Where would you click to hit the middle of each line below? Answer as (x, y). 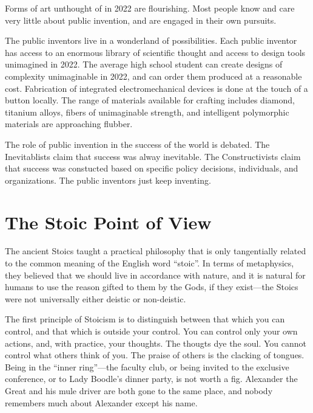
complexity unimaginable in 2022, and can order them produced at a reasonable (153, 76)
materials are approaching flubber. (69, 124)
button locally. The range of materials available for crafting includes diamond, (150, 100)
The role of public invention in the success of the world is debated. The (137, 144)
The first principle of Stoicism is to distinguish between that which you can (145, 319)
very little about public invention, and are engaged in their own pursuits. (141, 20)
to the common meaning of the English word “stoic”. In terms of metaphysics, (150, 263)
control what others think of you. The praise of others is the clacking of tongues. (155, 355)
